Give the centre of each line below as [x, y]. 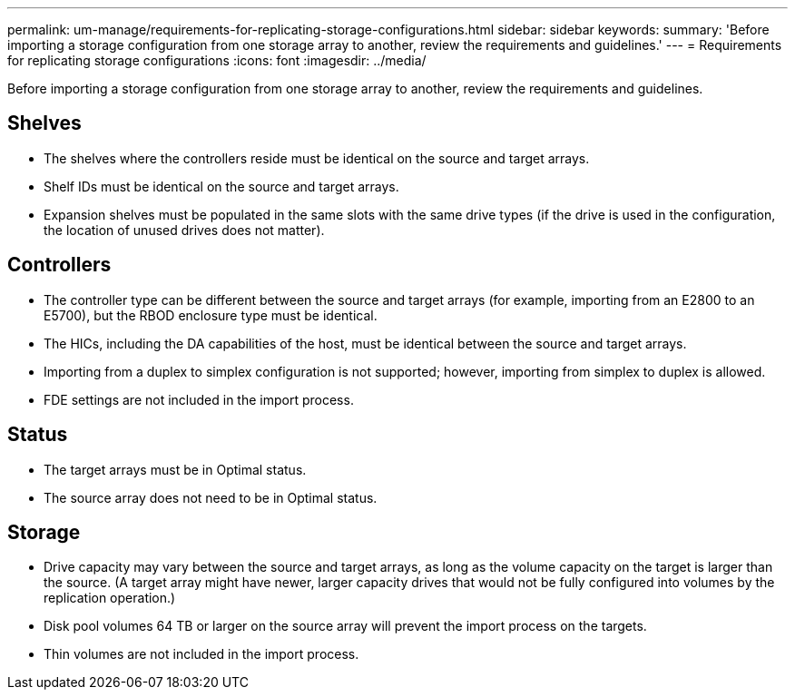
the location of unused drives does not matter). [184, 230]
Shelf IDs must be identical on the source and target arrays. [221, 186]
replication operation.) [110, 598]
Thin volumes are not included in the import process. [201, 654]
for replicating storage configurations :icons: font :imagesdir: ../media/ [217, 60]
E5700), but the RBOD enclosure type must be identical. [211, 315]
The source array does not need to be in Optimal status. [211, 497]
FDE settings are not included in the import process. [199, 399]
